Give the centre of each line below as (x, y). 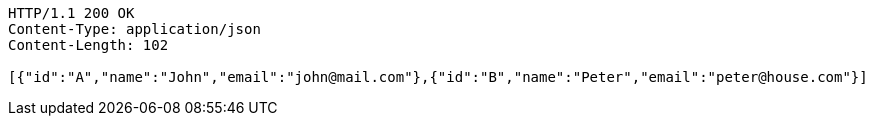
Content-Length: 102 (88, 45)
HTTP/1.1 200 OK (71, 13)
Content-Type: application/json (134, 29)
